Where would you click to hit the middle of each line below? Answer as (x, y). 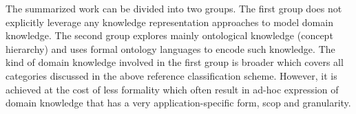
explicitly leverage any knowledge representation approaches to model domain (169, 22)
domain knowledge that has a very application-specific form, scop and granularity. (178, 103)
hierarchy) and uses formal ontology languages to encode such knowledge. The (170, 48)
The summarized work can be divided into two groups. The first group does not (174, 8)
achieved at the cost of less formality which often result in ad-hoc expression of (172, 89)
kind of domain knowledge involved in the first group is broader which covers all (175, 62)
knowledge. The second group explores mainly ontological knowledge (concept (169, 35)
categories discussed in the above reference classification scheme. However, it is (171, 75)
